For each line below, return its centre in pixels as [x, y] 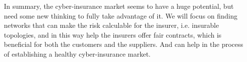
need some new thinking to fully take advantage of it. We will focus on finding [121, 15]
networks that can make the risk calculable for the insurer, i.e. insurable [112, 25]
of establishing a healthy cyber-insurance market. [77, 53]
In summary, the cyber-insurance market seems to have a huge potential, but [119, 6]
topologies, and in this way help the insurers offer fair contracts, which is [113, 34]
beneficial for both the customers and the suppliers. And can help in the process [124, 44]
